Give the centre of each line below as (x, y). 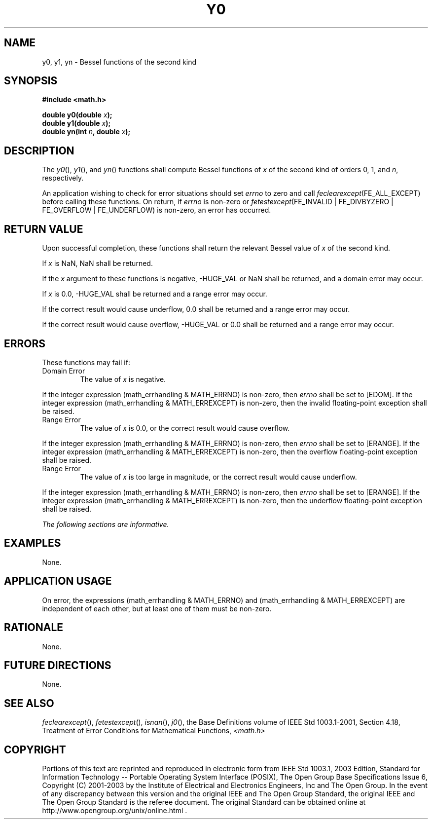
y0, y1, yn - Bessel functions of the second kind (119, 62)
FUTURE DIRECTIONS (58, 665)
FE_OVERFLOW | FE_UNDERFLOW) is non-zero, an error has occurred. (157, 210)
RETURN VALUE (44, 229)
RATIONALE (34, 628)
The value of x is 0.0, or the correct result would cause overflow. (185, 428)
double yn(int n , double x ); (86, 132)
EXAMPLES (33, 543)
